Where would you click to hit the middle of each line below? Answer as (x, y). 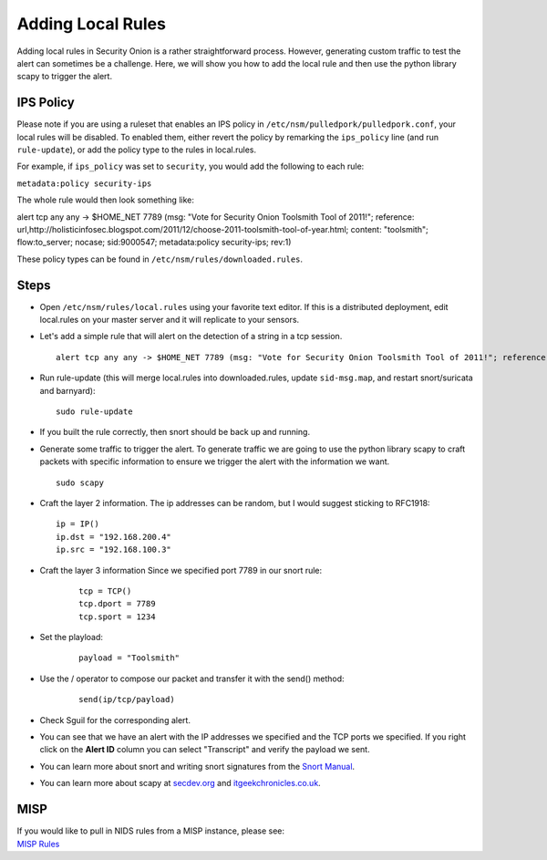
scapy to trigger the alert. (65, 77)
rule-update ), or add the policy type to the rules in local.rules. (137, 150)
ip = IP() (77, 524)
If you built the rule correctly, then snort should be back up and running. (175, 432)
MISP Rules (38, 844)
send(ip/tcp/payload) (127, 699)
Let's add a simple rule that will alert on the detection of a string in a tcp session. (191, 337)
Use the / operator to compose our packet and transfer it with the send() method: (192, 679)
